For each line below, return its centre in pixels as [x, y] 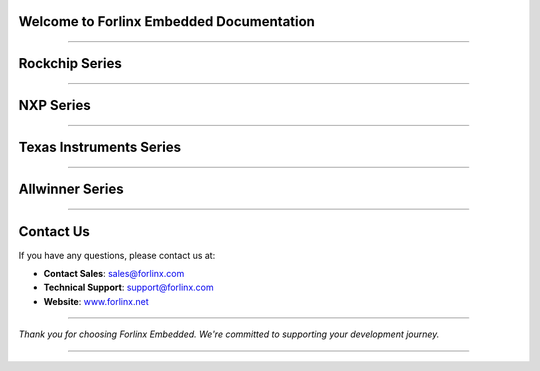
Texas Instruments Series [100, 147]
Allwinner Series [71, 189]
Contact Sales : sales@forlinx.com [114, 273]
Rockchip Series [70, 63]
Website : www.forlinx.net [96, 301]
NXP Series [54, 105]
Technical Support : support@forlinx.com [128, 287]
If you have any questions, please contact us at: [117, 255]
